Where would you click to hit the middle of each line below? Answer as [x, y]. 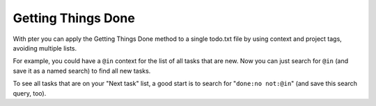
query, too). [30, 93]
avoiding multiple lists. [45, 48]
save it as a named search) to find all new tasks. [82, 71]
